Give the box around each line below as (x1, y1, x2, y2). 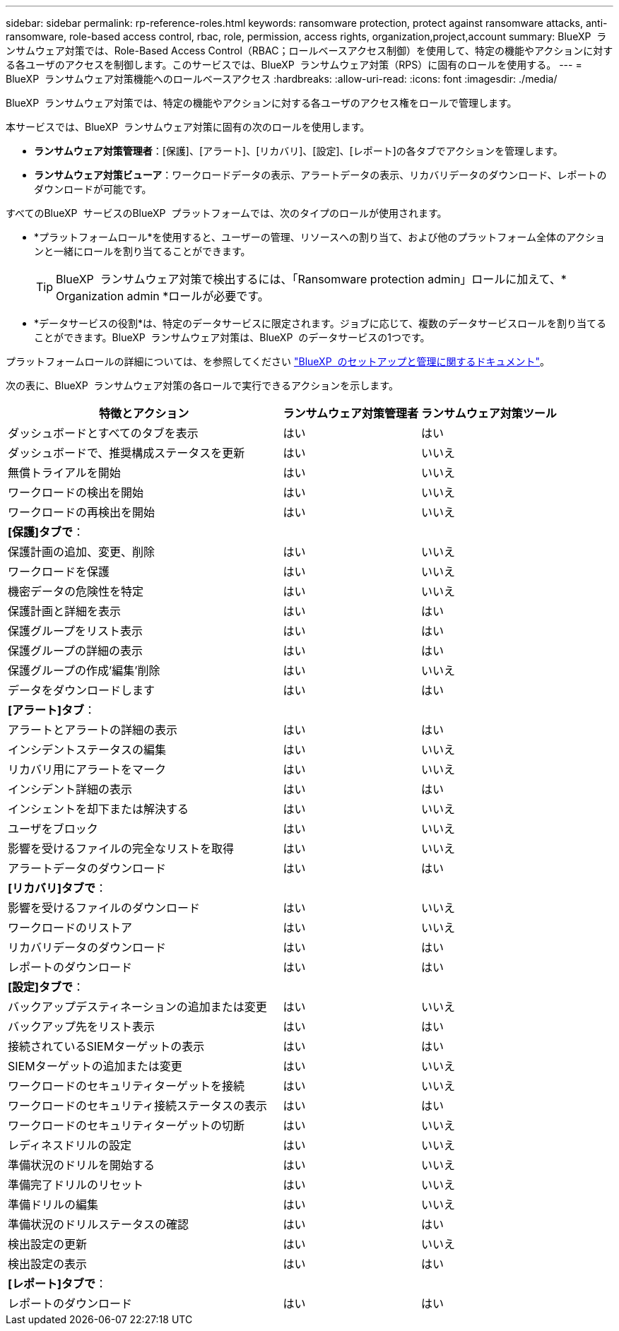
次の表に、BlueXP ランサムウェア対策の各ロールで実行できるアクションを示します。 (6, 379, 399, 391)
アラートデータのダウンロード (8, 861, 167, 875)
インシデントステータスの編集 (8, 743, 167, 757)
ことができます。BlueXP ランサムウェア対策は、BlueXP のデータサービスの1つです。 (34, 331, 430, 343)
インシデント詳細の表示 (8, 782, 133, 796)
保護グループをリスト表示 (8, 624, 143, 638)
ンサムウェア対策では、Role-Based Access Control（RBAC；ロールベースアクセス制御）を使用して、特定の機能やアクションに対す (6, 45, 613, 57)
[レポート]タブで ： (8, 1277, 107, 1291)
